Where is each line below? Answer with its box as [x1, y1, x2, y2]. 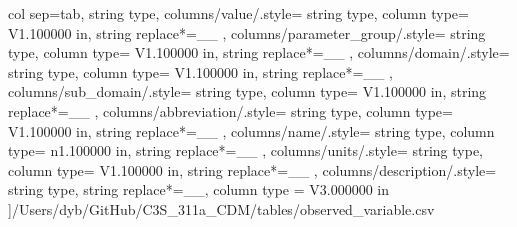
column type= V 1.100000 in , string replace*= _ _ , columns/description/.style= [8, 159, 497, 180]
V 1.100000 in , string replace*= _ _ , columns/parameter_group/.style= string [8, 22, 486, 43]
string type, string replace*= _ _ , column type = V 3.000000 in [8, 179, 390, 200]
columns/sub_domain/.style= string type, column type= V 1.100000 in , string [8, 81, 487, 102]
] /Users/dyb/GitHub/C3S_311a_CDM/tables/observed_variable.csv [8, 198, 435, 219]
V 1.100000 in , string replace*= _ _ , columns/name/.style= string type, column [8, 120, 495, 141]
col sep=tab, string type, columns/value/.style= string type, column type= [8, 3, 469, 23]
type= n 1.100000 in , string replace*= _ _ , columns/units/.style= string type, [8, 140, 484, 161]
